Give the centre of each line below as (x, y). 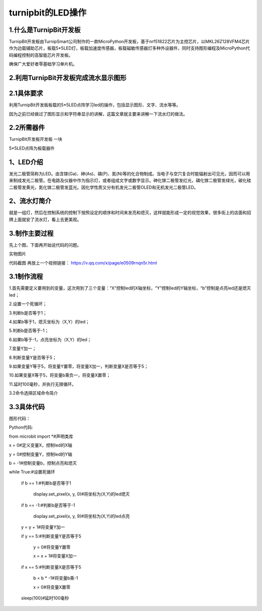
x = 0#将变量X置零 (52, 587)
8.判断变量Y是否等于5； (33, 357)
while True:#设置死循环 (32, 472)
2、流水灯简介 (30, 201)
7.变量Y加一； (23, 348)
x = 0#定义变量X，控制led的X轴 (41, 445)
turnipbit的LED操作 (48, 13)
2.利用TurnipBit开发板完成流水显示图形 (68, 78)
